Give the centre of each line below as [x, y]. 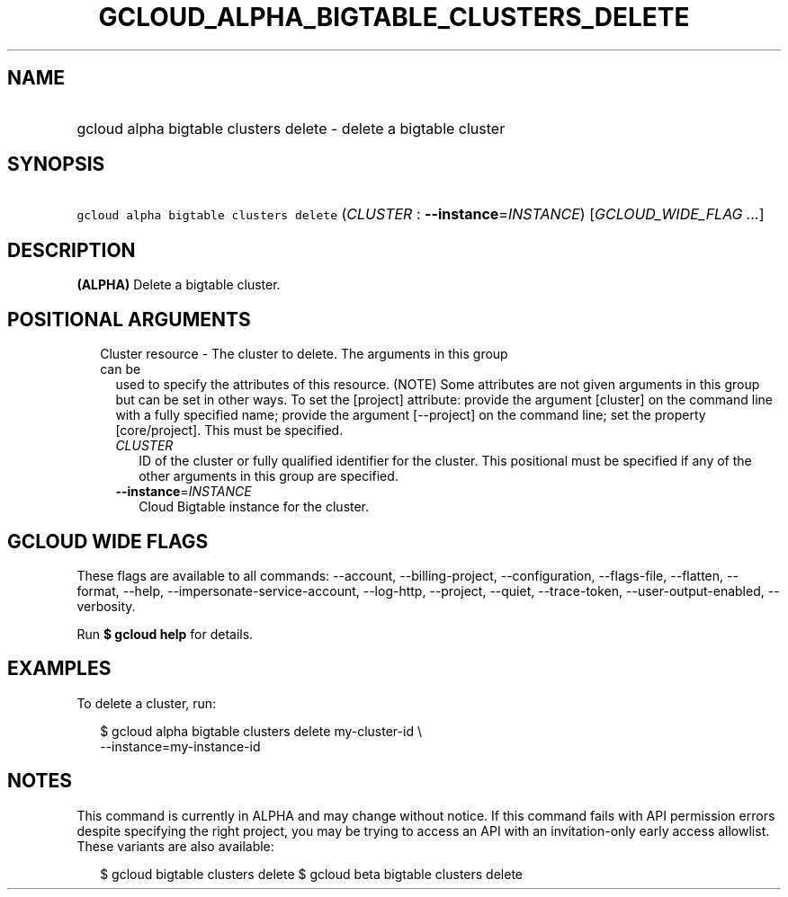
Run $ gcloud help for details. [165, 634]
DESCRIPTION [72, 250]
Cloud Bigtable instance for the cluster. [254, 507]
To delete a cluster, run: [147, 703]
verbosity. [106, 606]
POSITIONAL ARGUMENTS [129, 319]
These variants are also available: [175, 846]
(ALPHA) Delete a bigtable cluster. [179, 285]
